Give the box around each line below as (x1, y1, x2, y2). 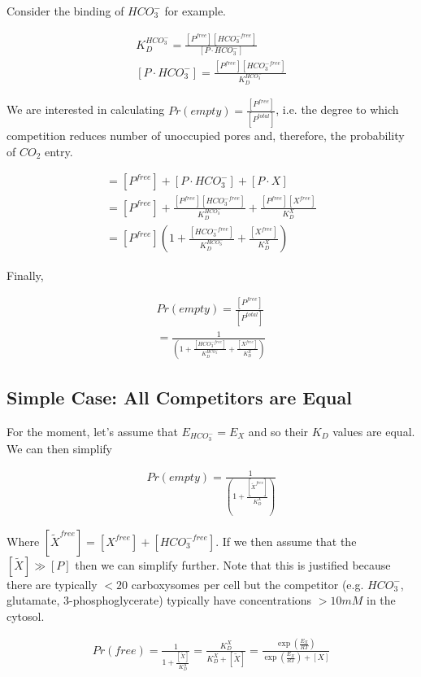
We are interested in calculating (7, 101, 165, 118)
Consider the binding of (7, 2, 124, 19)
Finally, (7, 266, 44, 283)
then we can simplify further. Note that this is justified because (75, 556, 391, 573)
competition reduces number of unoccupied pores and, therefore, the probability (7, 127, 405, 144)
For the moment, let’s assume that (7, 422, 178, 439)
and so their (248, 422, 309, 439)
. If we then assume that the (215, 532, 357, 549)
